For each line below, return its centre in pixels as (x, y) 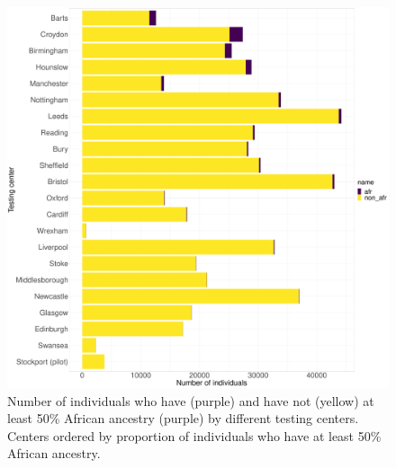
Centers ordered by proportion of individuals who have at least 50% (194, 435)
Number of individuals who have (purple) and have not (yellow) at (191, 400)
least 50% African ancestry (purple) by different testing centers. (183, 418)
